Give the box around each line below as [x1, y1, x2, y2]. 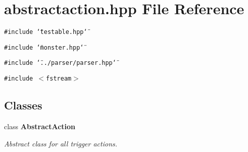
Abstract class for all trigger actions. [4, 138, 118, 148]
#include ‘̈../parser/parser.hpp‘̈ [4, 59, 116, 67]
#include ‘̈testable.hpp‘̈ [4, 28, 87, 36]
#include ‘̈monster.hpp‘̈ [4, 44, 84, 51]
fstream [46, 75, 72, 83]
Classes [4, 97, 42, 113]
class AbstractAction [4, 121, 76, 131]
